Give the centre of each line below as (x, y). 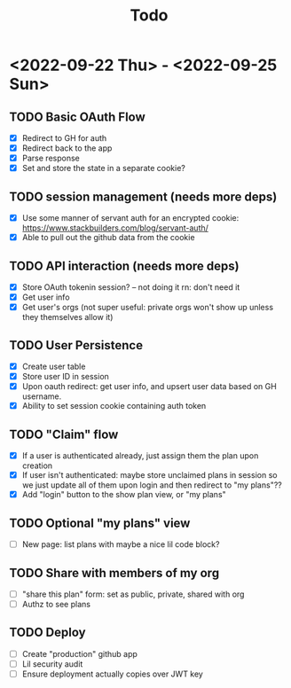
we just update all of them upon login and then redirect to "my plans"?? (152, 485)
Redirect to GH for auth (64, 138)
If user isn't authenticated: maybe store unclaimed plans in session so (149, 475)
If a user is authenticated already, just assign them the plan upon (140, 456)
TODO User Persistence (76, 345)
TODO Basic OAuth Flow (78, 117)
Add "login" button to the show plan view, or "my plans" (124, 495)
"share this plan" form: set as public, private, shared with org (133, 594)
